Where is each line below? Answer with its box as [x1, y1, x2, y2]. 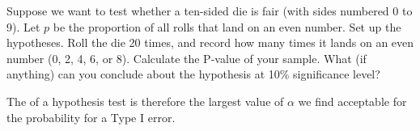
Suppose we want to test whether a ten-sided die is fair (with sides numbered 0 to [6, 2, 413, 19]
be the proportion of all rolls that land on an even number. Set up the [53, 18, 401, 35]
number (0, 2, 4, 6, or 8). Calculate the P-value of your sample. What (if [6, 49, 367, 66]
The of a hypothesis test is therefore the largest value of [6, 92, 284, 109]
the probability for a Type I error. [6, 108, 176, 125]
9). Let [6, 18, 40, 35]
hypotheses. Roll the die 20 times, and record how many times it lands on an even [6, 34, 414, 51]
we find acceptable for [298, 92, 407, 109]
